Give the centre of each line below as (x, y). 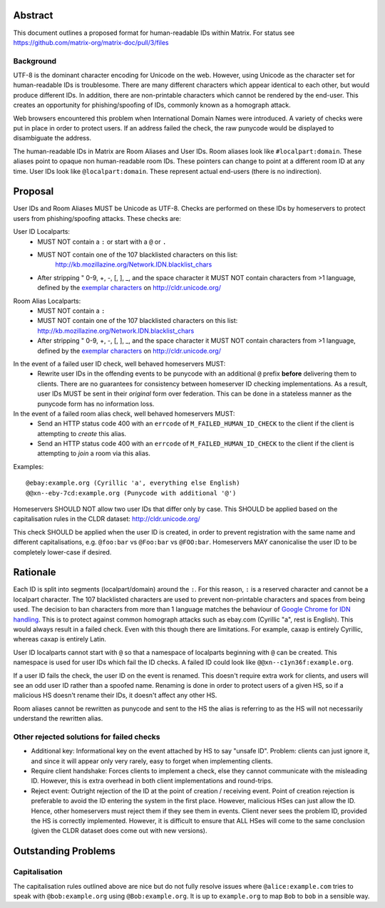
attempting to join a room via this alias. (94, 453)
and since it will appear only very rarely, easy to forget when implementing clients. (152, 761)
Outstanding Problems (64, 851)
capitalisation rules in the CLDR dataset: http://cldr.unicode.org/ (107, 519)
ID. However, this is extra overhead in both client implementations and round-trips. (152, 781)
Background (35, 61)
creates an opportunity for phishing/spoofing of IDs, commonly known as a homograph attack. (152, 105)
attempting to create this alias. (82, 433)
